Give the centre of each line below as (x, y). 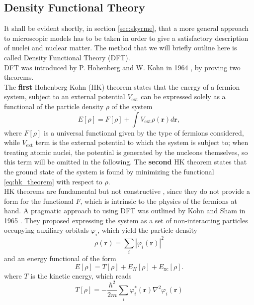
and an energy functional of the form (60, 258)
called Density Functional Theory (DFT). (67, 57)
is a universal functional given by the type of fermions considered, (144, 132)
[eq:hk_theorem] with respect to (53, 181)
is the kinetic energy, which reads (81, 275)
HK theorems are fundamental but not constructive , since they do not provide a (127, 191)
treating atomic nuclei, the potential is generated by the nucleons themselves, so (126, 152)
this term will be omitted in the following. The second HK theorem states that (126, 162)
